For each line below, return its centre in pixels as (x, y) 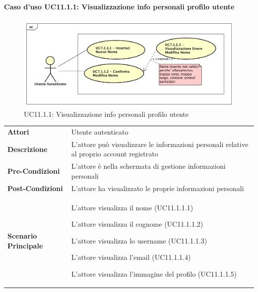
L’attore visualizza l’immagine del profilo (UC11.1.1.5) (154, 273)
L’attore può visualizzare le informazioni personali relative (160, 144)
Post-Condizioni (35, 188)
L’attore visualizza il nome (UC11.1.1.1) (132, 207)
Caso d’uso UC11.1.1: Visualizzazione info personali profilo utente (119, 6)
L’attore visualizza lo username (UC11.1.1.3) (139, 240)
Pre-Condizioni (34, 171)
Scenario (22, 236)
